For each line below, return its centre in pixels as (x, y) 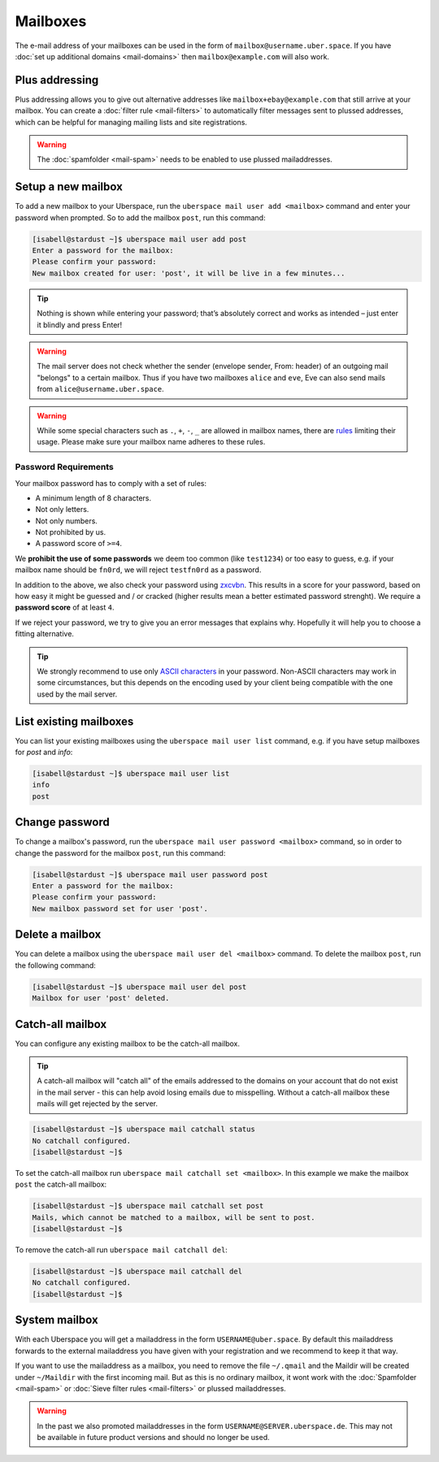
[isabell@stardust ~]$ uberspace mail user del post (139, 987)
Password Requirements (64, 467)
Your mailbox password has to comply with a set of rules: (111, 483)
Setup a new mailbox (69, 187)
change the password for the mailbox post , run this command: (120, 852)
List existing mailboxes (74, 721)
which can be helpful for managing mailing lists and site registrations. (131, 122)
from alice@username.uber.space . (100, 389)
